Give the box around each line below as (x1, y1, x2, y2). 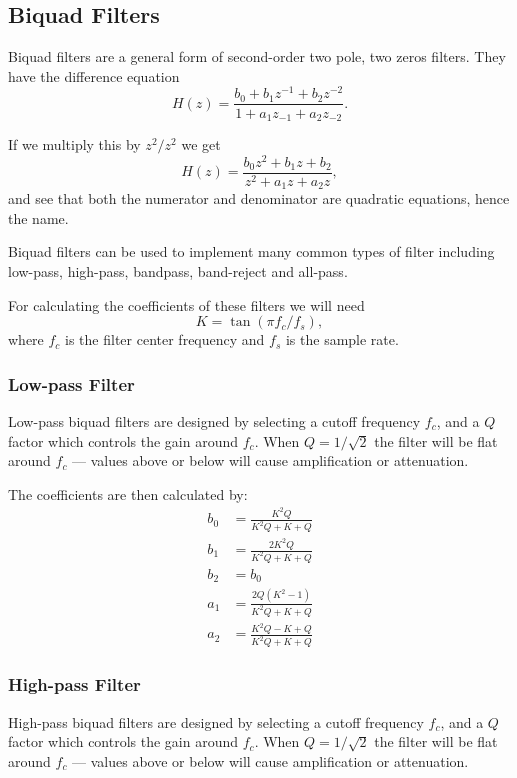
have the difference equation (8, 65, 180, 86)
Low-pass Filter (8, 371, 135, 396)
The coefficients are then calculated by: (8, 483, 248, 504)
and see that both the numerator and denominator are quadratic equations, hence (8, 188, 510, 209)
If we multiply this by (8, 133, 141, 154)
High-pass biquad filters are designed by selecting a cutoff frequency (8, 711, 424, 732)
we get (181, 133, 221, 154)
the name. (8, 207, 69, 228)
